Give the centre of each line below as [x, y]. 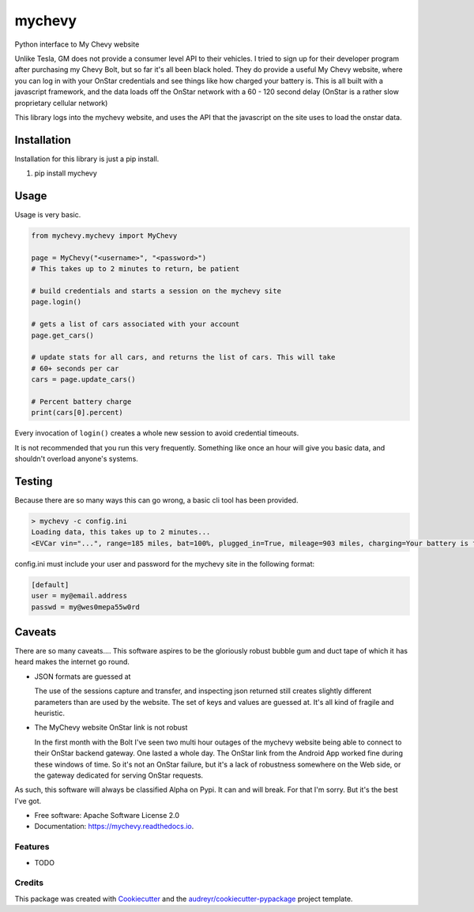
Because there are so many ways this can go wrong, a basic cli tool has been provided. [156, 500]
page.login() [56, 302]
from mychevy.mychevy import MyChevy [104, 236]
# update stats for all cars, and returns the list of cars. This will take [183, 357]
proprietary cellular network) [61, 103]
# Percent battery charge [81, 401]
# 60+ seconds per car [75, 368]
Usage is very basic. [48, 215]
